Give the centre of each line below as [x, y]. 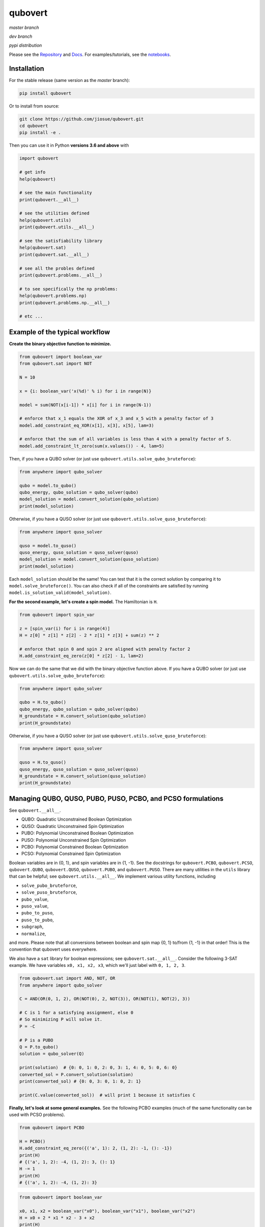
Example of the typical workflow [60, 332]
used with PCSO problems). [37, 1115]
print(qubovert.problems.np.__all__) [65, 303]
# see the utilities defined [54, 213]
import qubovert [39, 159]
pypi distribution [26, 45]
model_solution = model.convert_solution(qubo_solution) [89, 499]
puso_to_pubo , [38, 920]
